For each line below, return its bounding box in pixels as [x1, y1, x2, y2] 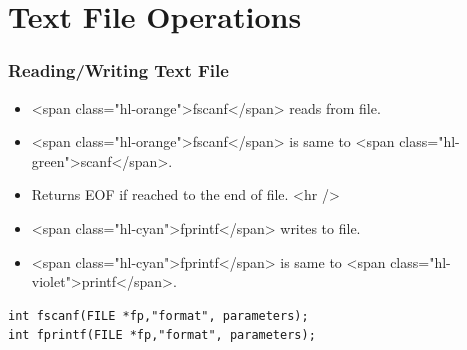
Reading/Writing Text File [8, 58, 229, 83]
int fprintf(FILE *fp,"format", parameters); [8, 328, 316, 343]
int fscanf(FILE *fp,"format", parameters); [8, 308, 309, 323]
